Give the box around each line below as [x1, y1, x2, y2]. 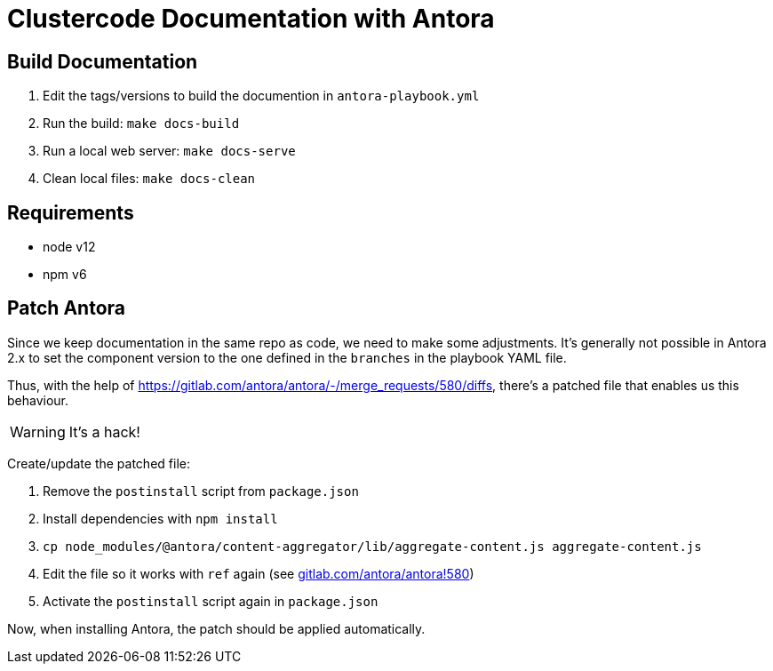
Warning [10, 422, 66, 441]
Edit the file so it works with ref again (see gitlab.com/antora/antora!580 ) [43, 565, 474, 581]
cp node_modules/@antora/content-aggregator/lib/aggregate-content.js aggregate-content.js [43, 539, 702, 554]
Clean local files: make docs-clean [43, 171, 256, 187]
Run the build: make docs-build [43, 116, 240, 132]
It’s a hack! [68, 422, 140, 441]
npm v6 [43, 267, 87, 283]
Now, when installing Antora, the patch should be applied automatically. [7, 620, 426, 636]
